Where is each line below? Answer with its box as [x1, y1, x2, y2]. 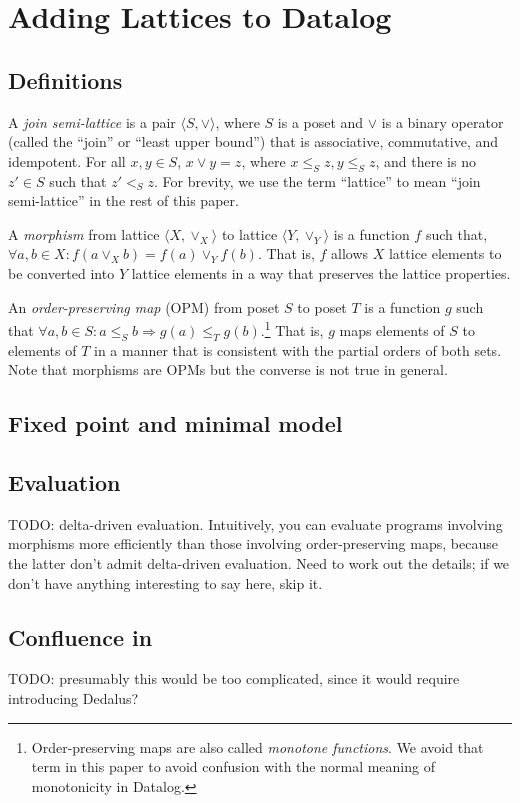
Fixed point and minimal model [8, 408, 343, 439]
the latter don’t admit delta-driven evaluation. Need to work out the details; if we [8, 552, 510, 573]
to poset [297, 296, 347, 317]
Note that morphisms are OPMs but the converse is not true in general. [8, 359, 448, 380]
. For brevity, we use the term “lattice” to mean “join [153, 170, 481, 191]
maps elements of [339, 319, 445, 340]
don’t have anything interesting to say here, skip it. [8, 572, 323, 593]
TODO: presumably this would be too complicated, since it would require [8, 668, 460, 689]
